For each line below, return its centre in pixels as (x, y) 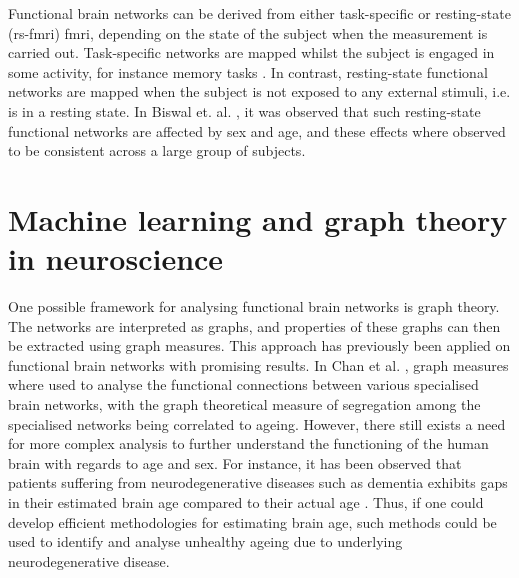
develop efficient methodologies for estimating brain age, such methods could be (252, 521)
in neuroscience (116, 258)
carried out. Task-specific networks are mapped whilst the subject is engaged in (251, 52)
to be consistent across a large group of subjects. (157, 150)
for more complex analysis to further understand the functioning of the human (248, 443)
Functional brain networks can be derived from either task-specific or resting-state (259, 13)
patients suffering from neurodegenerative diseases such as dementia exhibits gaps (258, 482)
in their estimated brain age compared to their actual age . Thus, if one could (246, 502)
